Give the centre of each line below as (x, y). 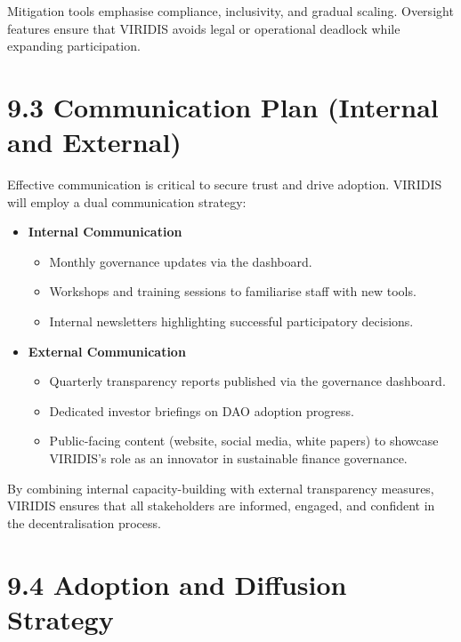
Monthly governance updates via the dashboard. (181, 261)
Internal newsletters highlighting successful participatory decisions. (231, 321)
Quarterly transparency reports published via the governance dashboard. (247, 381)
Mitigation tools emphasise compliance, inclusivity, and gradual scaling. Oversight (230, 11)
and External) (94, 142)
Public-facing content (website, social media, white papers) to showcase (244, 441)
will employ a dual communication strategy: (127, 201)
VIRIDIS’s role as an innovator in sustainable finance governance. (228, 458)
